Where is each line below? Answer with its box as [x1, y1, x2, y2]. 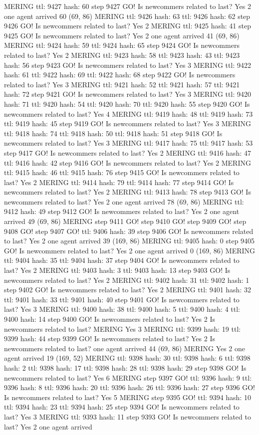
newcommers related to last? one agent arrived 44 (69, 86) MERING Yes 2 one [4, 343, 246, 353]
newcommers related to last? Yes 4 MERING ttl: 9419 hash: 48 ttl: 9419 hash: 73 [4, 108, 253, 119]
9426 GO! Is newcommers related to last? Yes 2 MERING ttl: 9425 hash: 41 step [4, 20, 251, 31]
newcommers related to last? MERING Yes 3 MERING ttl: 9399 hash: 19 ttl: [4, 323, 241, 334]
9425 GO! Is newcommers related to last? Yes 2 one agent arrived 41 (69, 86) [4, 30, 240, 40]
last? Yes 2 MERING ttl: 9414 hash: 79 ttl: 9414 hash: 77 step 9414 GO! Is [4, 177, 234, 187]
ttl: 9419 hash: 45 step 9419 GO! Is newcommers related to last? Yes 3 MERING [4, 118, 251, 129]
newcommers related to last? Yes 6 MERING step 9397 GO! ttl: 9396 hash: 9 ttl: [4, 372, 252, 383]
